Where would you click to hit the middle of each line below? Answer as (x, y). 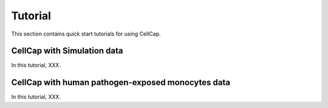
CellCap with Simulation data (67, 51)
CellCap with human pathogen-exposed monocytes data (121, 82)
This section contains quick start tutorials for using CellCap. (86, 34)
